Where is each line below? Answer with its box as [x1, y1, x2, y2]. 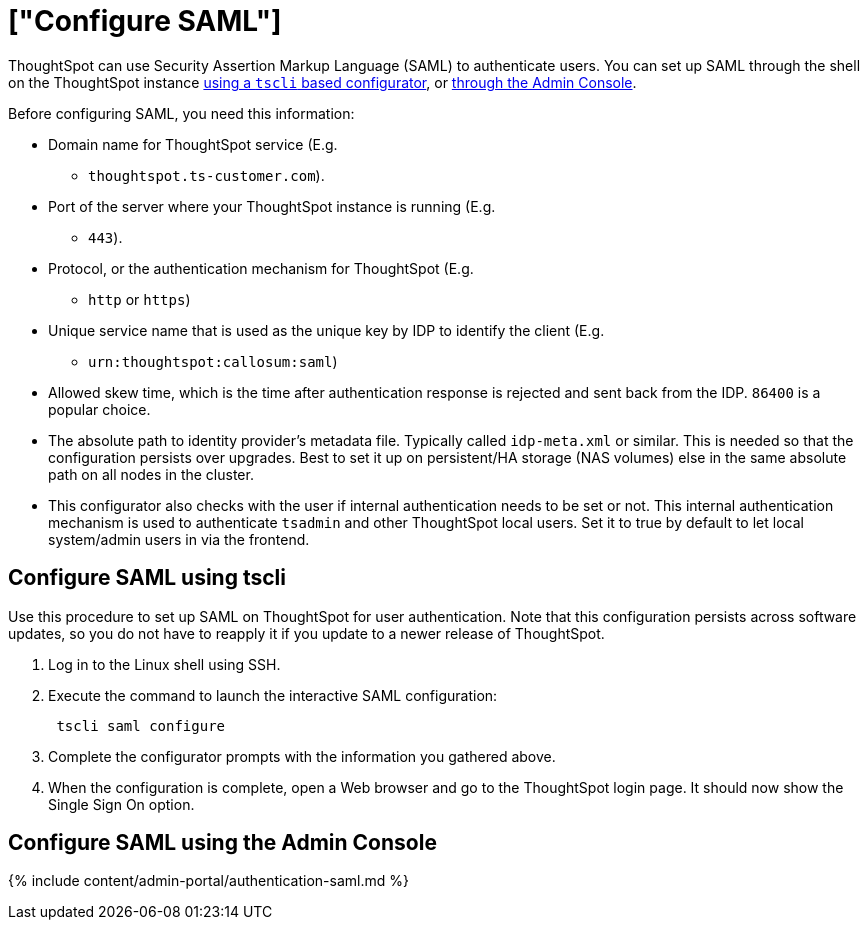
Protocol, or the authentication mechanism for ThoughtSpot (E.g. [48, 259, 474, 277]
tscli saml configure [56, 717, 226, 734]
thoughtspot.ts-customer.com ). [88, 166, 325, 184]
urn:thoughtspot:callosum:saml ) [88, 352, 338, 370]
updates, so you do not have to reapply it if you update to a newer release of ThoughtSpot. [8, 624, 605, 642]
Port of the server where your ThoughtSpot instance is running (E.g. [48, 197, 496, 215]
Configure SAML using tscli [8, 565, 286, 591]
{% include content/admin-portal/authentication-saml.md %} [8, 872, 409, 890]
